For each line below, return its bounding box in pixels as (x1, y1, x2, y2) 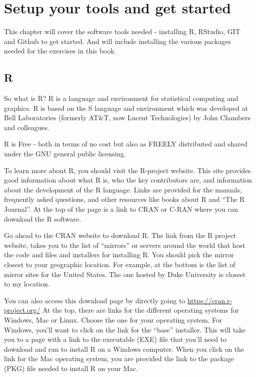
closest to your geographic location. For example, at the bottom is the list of (4, 259, 236, 270)
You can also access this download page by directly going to (4, 295, 185, 305)
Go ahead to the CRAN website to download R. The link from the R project (4, 230, 236, 240)
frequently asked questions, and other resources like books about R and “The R (4, 194, 245, 204)
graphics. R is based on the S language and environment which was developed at (4, 102, 248, 113)
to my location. (4, 279, 50, 289)
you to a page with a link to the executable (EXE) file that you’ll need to (4, 334, 227, 344)
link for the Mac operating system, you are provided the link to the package (4, 353, 234, 364)
